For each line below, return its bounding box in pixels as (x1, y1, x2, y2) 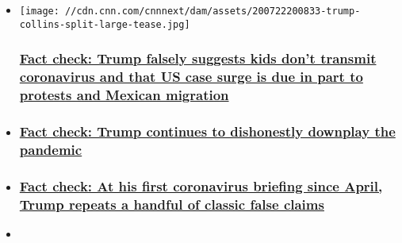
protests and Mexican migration (19, 85, 229, 105)
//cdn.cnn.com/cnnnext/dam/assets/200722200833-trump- (65, 6, 361, 17)
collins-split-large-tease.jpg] (19, 18, 190, 30)
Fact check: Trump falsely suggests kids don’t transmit (19, 48, 377, 68)
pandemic (19, 139, 82, 159)
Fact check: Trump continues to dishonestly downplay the (19, 121, 396, 141)
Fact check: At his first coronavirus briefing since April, (19, 175, 383, 195)
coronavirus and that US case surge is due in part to (19, 67, 363, 87)
